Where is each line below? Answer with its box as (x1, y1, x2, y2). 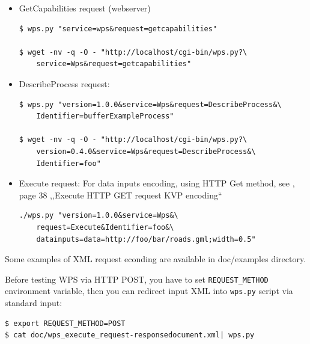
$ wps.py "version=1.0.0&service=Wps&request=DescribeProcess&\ (19, 100, 282, 109)
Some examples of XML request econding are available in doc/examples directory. (5, 253, 306, 265)
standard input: (5, 296, 62, 309)
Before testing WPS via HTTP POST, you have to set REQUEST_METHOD (5, 272, 269, 285)
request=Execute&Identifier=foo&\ (36, 223, 174, 232)
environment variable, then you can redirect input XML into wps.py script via (5, 284, 293, 297)
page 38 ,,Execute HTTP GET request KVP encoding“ (19, 188, 222, 201)
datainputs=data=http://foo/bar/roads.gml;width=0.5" (36, 235, 256, 244)
